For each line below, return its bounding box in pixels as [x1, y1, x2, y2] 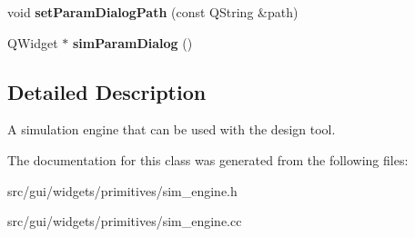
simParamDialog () [72, 33, 193, 52]
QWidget [7, 33, 58, 52]
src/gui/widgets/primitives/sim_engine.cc [7, 212, 242, 231]
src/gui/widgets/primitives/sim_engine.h [7, 181, 238, 200]
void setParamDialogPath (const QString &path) [7, 3, 299, 21]
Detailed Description [7, 77, 207, 105]
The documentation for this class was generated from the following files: [7, 150, 409, 169]
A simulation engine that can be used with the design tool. [7, 120, 336, 139]
